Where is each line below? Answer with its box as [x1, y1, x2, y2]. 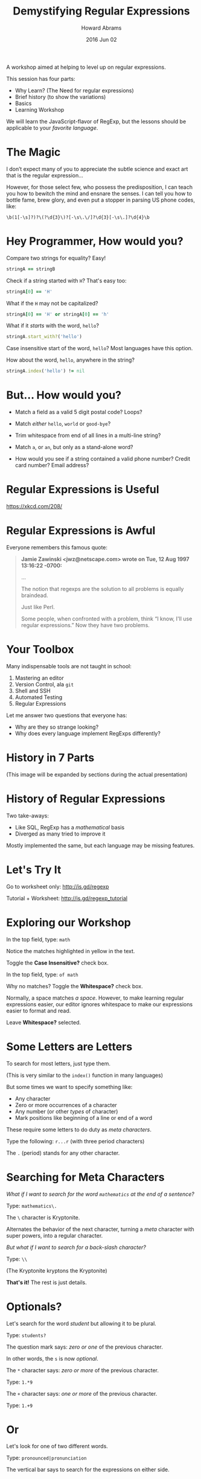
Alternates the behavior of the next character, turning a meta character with [6, 1225, 194, 1233]
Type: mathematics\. [6, 1202, 57, 1209]
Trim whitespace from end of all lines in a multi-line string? [14, 432, 161, 439]
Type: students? [6, 1331, 46, 1338]
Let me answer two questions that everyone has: [6, 711, 128, 719]
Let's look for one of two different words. [6, 1443, 109, 1450]
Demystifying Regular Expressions [13, 4, 190, 18]
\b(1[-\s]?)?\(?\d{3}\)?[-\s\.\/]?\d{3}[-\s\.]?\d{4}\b [6, 214, 150, 220]
